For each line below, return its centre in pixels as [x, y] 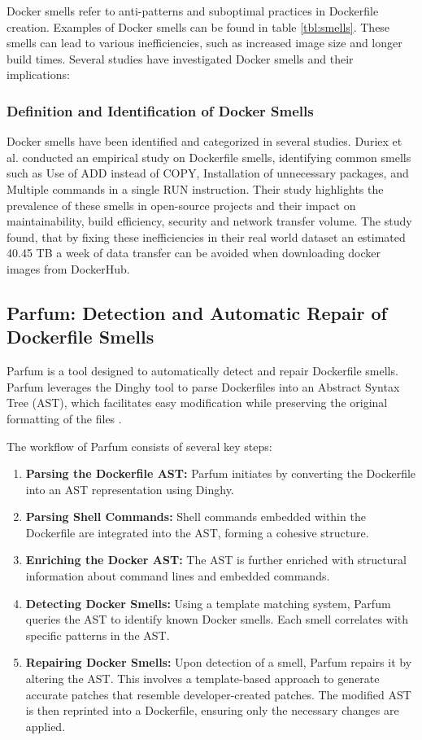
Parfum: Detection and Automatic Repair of [197, 312]
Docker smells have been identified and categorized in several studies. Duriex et [204, 141]
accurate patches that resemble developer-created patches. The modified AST [218, 694]
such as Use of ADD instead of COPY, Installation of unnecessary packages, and [208, 173]
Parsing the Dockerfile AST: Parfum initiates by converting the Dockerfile [221, 473]
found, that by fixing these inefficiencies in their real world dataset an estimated [206, 236]
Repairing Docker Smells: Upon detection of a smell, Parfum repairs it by [219, 662]
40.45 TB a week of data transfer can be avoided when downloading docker [194, 253]
